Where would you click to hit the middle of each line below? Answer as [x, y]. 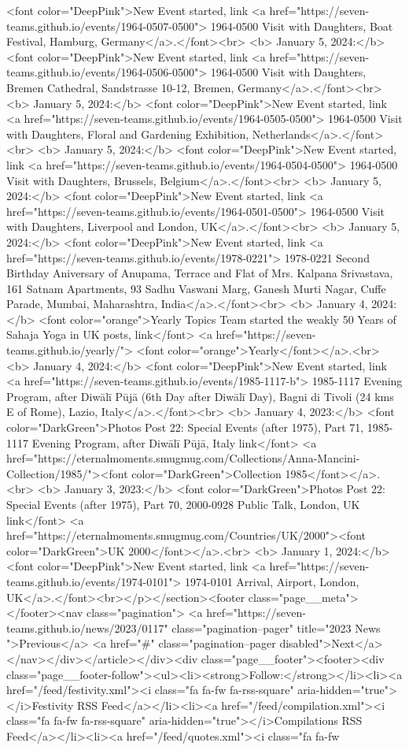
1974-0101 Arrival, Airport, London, [272, 581]
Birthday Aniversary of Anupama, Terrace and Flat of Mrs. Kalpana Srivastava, [200, 273]
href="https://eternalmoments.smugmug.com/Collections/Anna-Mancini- [183, 458]
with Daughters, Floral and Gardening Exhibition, [128, 134]
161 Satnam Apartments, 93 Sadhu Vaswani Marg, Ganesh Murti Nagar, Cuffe [196, 288]
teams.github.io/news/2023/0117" [87, 627]
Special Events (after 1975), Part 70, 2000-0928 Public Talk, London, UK [183, 504]
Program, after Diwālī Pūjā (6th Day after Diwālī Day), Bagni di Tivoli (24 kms [200, 396]
